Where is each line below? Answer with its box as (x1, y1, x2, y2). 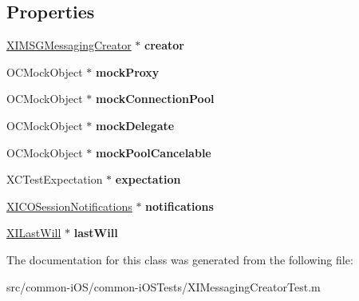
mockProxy (96, 63, 160, 80)
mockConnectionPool (96, 90, 215, 107)
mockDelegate (96, 117, 175, 133)
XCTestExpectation (6, 171, 103, 188)
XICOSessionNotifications (6, 197, 132, 214)
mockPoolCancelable (96, 144, 211, 160)
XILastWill (6, 224, 61, 241)
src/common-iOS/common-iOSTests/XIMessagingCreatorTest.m (6, 278, 321, 295)
